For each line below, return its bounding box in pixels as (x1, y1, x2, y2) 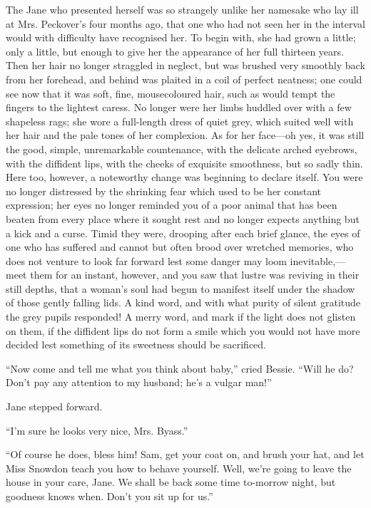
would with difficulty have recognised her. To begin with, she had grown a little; (6, 30, 356, 45)
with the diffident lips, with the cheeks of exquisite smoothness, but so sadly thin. (6, 155, 363, 170)
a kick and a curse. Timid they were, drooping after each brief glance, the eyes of (6, 225, 360, 240)
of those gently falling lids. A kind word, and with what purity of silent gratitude (6, 295, 361, 310)
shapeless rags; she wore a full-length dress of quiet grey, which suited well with (6, 113, 354, 128)
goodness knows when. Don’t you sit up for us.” (6, 489, 213, 503)
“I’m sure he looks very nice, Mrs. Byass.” (6, 423, 188, 437)
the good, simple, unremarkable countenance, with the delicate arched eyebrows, (6, 141, 357, 156)
